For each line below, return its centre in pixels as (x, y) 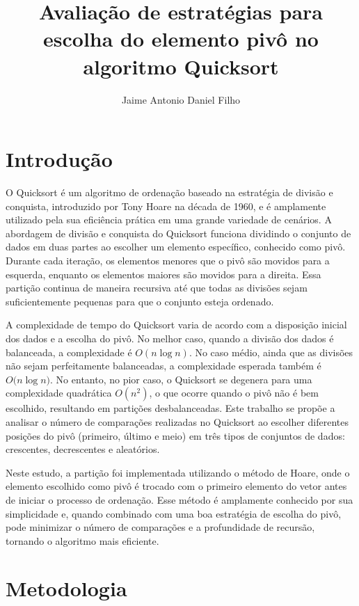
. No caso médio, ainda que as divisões (271, 352)
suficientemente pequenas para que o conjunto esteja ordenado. (140, 301)
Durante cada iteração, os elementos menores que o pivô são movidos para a (168, 260)
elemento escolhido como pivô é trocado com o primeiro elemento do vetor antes (176, 486)
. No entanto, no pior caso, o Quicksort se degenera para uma (181, 379)
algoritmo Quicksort (181, 66)
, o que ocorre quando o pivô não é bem (234, 393)
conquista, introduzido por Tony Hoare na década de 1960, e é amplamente (166, 206)
